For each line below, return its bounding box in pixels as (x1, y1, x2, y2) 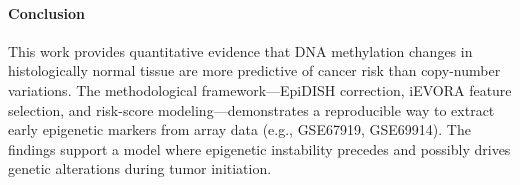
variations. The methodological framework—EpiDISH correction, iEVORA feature (8, 79, 512, 100)
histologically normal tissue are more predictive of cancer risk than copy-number (8, 60, 501, 81)
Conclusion (8, 2, 86, 23)
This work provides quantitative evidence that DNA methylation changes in (8, 40, 473, 61)
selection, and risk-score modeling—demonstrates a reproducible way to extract (8, 99, 495, 120)
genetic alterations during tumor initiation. (8, 158, 272, 179)
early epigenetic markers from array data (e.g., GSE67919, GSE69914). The (8, 119, 471, 140)
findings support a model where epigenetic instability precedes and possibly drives (8, 138, 511, 159)
